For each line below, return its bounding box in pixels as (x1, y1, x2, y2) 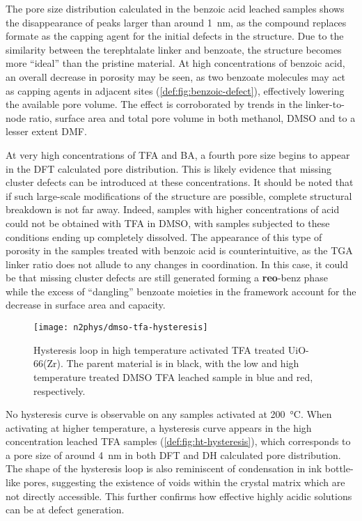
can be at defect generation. (6, 502, 125, 517)
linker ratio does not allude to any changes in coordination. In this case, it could (6, 256, 348, 271)
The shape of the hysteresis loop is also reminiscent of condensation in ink (6, 461, 322, 476)
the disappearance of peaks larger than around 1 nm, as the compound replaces (6, 15, 347, 29)
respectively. (33, 383, 86, 398)
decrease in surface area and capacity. (6, 297, 166, 312)
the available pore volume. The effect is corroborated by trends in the (6, 97, 303, 111)
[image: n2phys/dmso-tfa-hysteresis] (33, 322, 208, 333)
